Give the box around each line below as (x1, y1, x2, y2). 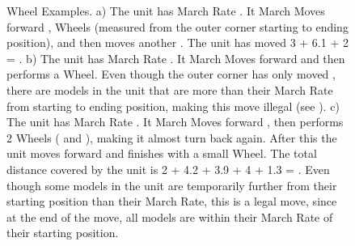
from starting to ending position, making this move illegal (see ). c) (6, 97, 340, 114)
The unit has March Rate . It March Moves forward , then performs (6, 113, 344, 130)
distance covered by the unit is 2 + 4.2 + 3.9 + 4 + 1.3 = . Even (6, 160, 330, 177)
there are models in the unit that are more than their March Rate (6, 81, 333, 98)
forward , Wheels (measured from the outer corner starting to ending (6, 18, 349, 35)
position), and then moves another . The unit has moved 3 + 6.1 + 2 (6, 34, 349, 51)
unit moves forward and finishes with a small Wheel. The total (6, 145, 317, 162)
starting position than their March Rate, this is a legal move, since (6, 193, 337, 210)
